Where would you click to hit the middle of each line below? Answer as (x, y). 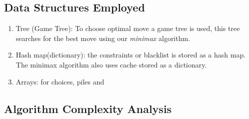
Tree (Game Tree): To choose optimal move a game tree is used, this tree (128, 28)
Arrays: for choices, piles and (60, 81)
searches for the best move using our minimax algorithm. (103, 38)
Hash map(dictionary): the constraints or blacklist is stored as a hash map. (131, 55)
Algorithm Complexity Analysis (88, 108)
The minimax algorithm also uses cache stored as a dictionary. (111, 64)
